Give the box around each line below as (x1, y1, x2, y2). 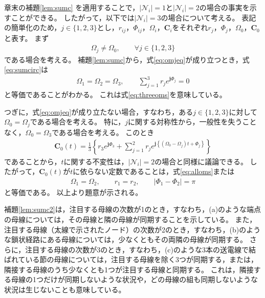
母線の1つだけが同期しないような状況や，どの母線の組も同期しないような (11, 274, 258, 285)
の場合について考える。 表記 (161, 12, 256, 23)
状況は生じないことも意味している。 (4, 284, 126, 295)
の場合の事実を (199, 2, 250, 12)
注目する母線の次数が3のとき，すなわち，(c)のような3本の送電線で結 (25, 244, 256, 254)
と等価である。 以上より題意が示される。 (4, 186, 143, 197)
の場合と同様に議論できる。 (154, 156, 248, 166)
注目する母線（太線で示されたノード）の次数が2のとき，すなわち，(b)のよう (4, 224, 261, 235)
